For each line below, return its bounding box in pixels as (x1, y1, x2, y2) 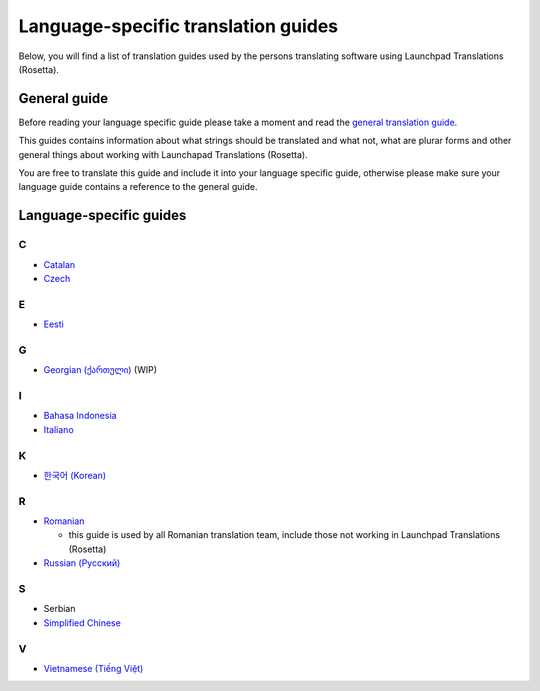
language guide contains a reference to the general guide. (18, 181, 258, 193)
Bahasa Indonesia (43, 410, 117, 422)
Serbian (43, 603, 76, 615)
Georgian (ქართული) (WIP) (43, 364, 158, 376)
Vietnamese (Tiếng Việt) (43, 662, 144, 674)
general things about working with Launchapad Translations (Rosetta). (18, 148, 309, 160)
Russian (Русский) (43, 557, 121, 569)
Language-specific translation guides (18, 15, 339, 37)
